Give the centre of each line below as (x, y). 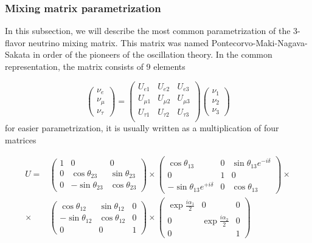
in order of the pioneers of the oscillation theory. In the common (153, 54)
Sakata (18, 54)
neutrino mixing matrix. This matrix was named (119, 42)
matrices (21, 139)
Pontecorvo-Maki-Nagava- (259, 42)
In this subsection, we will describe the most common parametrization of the (148, 31)
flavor (15, 42)
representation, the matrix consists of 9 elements (95, 66)
